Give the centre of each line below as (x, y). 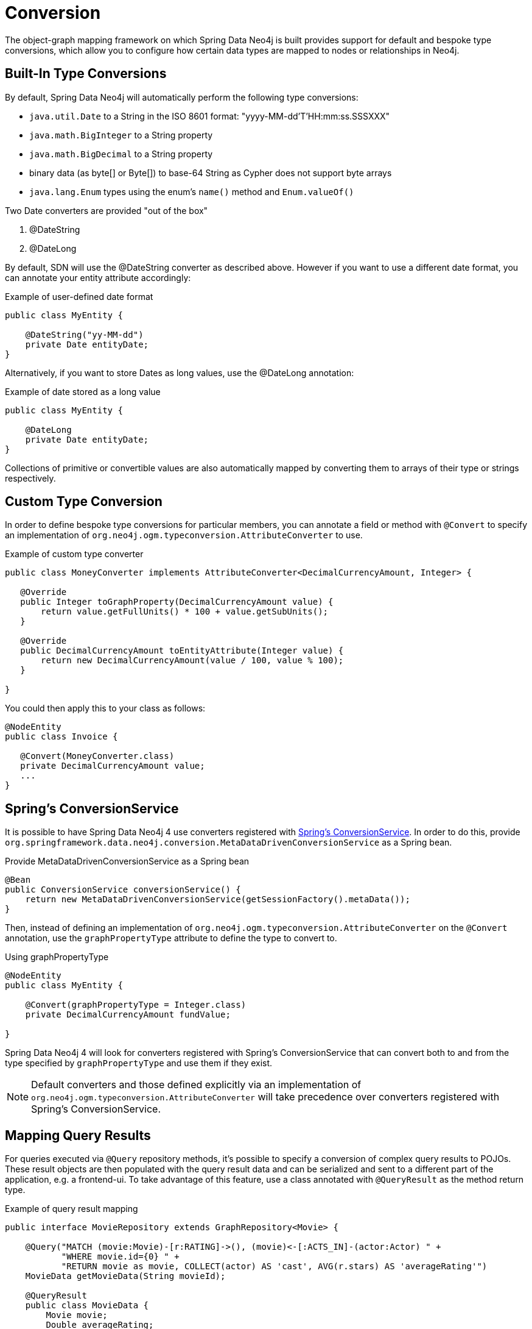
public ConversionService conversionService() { (123, 890)
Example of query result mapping (72, 1209)
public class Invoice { (61, 737)
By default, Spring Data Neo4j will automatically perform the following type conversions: (182, 97)
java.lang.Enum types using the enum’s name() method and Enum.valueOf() (192, 191)
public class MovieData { (87, 1306)
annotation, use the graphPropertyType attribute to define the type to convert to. (171, 938)
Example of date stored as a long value (83, 391)
